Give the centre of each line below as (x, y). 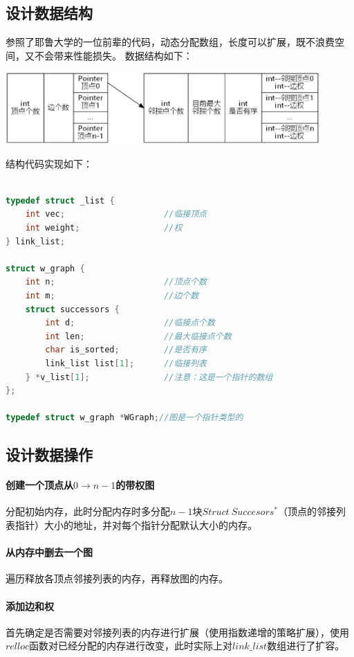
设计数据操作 (49, 454)
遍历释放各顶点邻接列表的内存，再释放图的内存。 (117, 578)
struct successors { (72, 309)
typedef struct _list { (60, 200)
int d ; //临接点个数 (130, 323)
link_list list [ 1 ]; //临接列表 (126, 363)
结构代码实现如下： (49, 163)
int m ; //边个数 (112, 295)
